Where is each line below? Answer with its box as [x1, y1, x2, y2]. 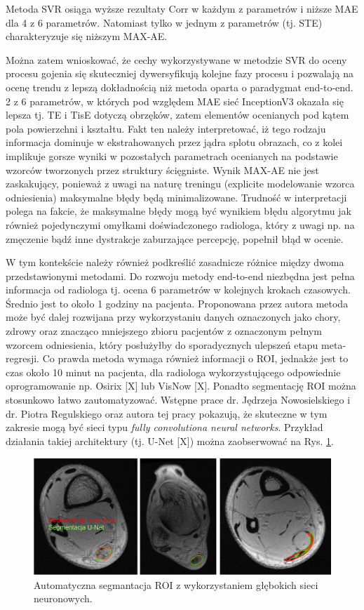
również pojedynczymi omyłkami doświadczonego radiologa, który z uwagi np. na [6, 217, 355, 232]
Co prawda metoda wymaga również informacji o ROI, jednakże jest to [42, 351, 349, 366]
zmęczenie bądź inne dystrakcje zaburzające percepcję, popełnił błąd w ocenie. [6, 231, 344, 246]
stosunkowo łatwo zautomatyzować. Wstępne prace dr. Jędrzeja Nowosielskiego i [6, 392, 351, 407]
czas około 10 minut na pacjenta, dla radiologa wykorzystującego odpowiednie [6, 364, 341, 379]
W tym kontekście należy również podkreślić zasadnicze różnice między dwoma [6, 255, 344, 270]
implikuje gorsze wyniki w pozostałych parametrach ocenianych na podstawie [6, 148, 338, 163]
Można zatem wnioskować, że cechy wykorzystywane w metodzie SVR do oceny [6, 52, 347, 67]
